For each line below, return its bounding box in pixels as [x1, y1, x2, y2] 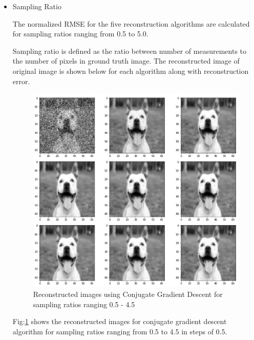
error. [12, 75, 30, 86]
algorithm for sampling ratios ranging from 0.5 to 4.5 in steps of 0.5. [12, 326, 227, 336]
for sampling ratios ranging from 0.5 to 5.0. [12, 28, 149, 39]
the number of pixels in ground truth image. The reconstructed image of [12, 55, 240, 66]
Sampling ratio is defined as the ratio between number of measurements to [12, 45, 247, 56]
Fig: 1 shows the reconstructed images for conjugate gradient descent [12, 316, 227, 327]
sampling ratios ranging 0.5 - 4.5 [33, 298, 135, 309]
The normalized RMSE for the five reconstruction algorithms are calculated [12, 18, 250, 29]
